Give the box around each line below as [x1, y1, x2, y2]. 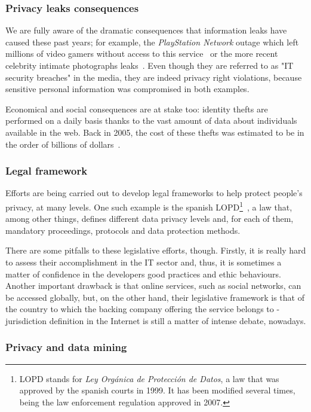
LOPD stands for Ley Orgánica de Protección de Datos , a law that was [19, 372, 279, 384]
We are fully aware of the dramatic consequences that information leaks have [5, 24, 287, 36]
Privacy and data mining [5, 340, 127, 355]
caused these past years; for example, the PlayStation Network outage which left [5, 35, 299, 48]
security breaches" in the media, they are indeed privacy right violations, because [5, 71, 302, 83]
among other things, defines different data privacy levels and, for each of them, [5, 212, 294, 225]
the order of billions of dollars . [5, 138, 121, 150]
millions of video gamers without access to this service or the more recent [5, 47, 278, 60]
